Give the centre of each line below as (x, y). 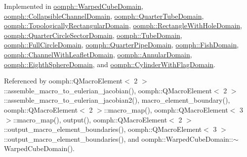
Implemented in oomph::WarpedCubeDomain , (74, 6)
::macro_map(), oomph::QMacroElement (166, 109)
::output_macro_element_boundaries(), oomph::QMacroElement (103, 129)
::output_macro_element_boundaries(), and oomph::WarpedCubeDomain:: (119, 138)
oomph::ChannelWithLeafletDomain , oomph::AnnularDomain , (98, 54)
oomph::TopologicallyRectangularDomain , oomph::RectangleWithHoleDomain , (123, 25)
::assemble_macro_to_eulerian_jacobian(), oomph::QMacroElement (108, 90)
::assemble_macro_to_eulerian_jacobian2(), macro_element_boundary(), (117, 100)
